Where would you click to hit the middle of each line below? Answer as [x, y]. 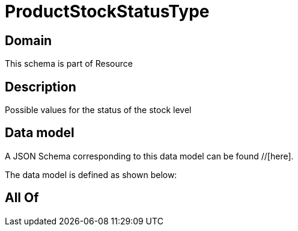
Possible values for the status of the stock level [98, 110]
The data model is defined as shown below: [91, 174]
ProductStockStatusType [107, 11]
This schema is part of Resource [69, 64]
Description [41, 87]
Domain [29, 40]
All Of [22, 198]
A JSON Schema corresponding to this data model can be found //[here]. [149, 156]
